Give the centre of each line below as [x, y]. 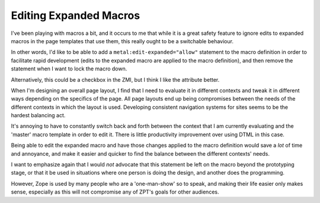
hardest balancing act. [38, 115]
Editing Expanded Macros [76, 15]
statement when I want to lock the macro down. [69, 69]
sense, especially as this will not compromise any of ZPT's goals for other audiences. [115, 192]
